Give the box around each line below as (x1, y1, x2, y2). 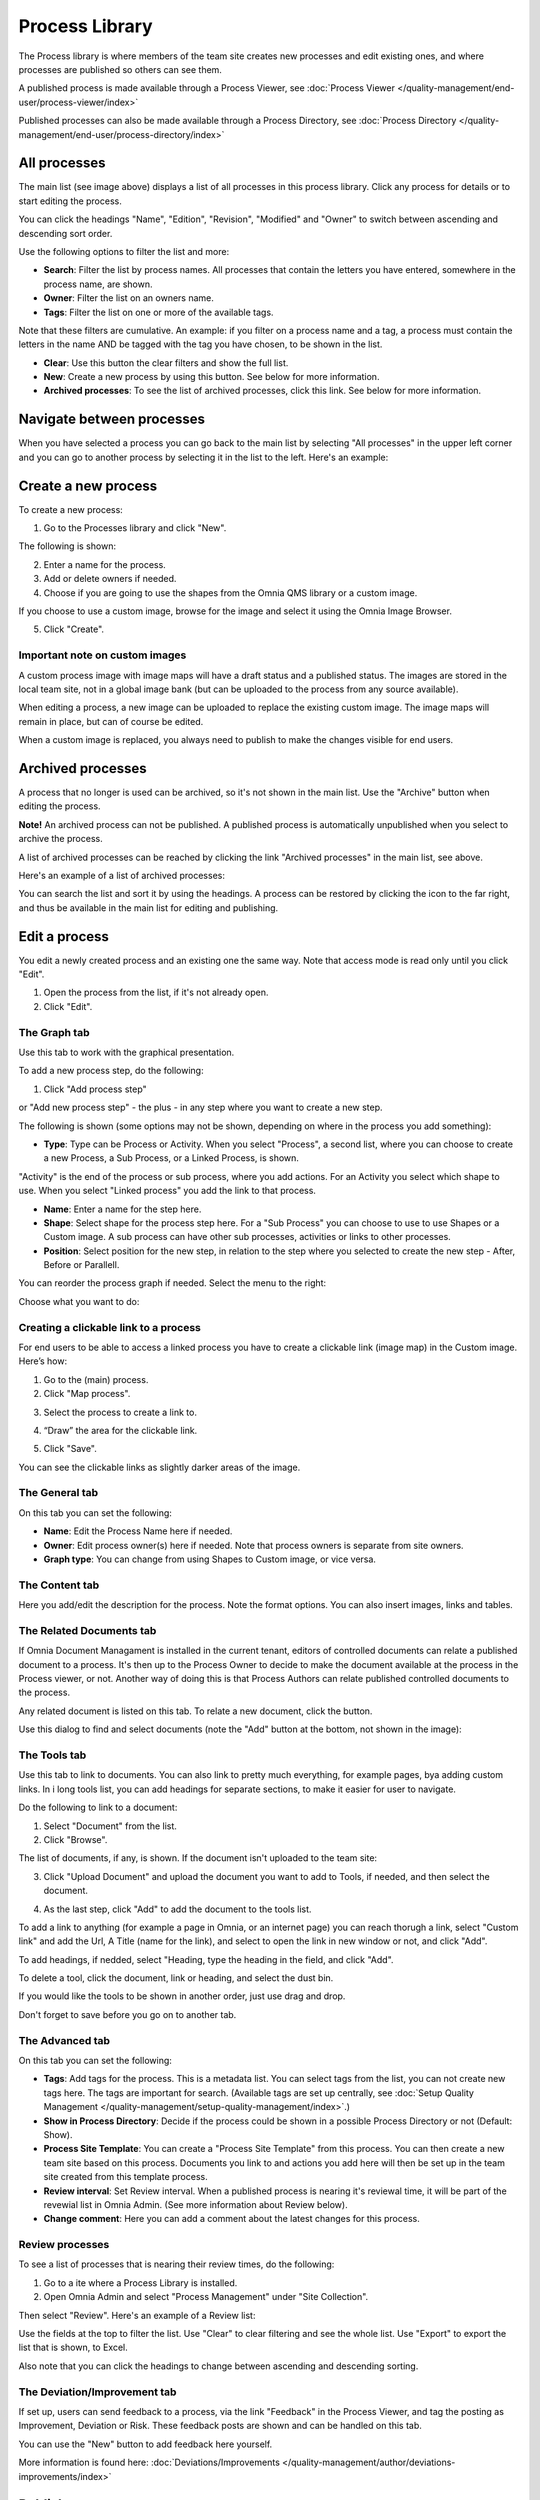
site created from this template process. (43, 2171, 209, 2183)
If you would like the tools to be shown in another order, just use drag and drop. (18, 1990, 346, 2002)
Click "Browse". (43, 1833, 108, 1845)
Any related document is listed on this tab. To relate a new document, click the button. (18, 1705, 373, 1717)
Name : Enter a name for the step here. (43, 1203, 202, 1215)
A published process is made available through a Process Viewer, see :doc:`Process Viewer (18, 82, 395, 94)
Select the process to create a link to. (43, 1406, 197, 1418)
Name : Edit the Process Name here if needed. (43, 1525, 233, 1537)
